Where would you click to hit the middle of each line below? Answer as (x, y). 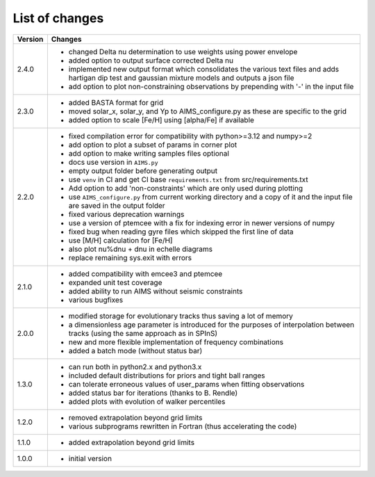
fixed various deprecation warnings (126, 214)
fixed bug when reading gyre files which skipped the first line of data (181, 232)
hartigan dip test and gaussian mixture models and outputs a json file (181, 78)
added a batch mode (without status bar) (135, 350)
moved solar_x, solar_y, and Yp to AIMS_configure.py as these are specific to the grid (208, 111)
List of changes (58, 18)
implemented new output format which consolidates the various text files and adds (204, 69)
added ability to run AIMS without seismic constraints (156, 291)
